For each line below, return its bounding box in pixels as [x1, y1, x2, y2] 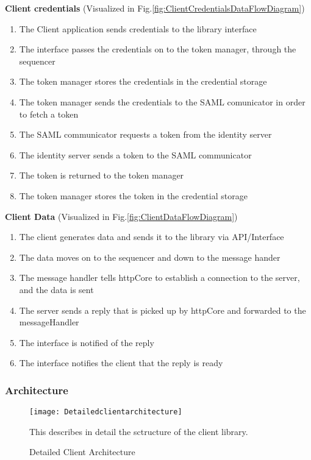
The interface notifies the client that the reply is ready [19, 356, 223, 369]
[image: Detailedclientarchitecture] [29, 408, 182, 417]
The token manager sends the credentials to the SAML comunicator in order [19, 95, 306, 108]
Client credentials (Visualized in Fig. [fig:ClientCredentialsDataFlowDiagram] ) [5, 2, 305, 14]
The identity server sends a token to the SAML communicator [19, 148, 252, 161]
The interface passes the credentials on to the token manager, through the [19, 43, 296, 55]
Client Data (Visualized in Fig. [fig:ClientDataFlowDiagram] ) [5, 210, 238, 222]
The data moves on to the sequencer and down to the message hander [19, 250, 281, 263]
